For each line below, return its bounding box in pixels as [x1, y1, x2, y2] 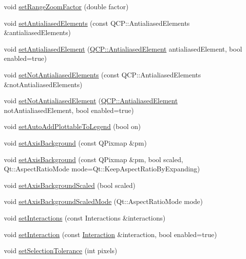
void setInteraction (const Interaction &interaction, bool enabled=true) [4, 229, 217, 239]
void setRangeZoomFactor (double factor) [4, 1, 129, 11]
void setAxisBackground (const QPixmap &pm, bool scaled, [4, 154, 183, 164]
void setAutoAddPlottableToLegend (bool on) [4, 121, 141, 131]
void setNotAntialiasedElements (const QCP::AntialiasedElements [4, 69, 201, 79]
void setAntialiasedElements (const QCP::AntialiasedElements [4, 18, 190, 28]
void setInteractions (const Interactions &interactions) [4, 212, 166, 222]
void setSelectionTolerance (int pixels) [4, 245, 117, 256]
